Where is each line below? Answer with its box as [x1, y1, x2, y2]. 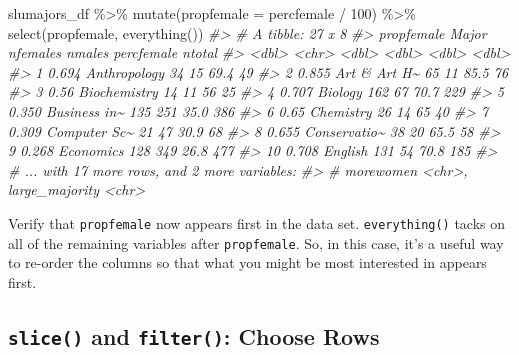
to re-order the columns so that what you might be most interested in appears [8, 252, 487, 273]
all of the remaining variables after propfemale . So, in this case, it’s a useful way [8, 232, 504, 253]
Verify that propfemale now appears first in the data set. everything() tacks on [8, 212, 506, 233]
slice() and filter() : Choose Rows [8, 320, 380, 351]
